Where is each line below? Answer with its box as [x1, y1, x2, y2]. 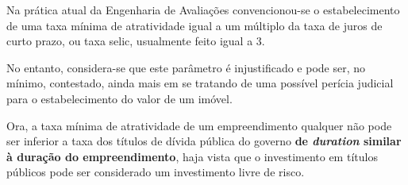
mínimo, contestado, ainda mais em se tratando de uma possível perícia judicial [6, 75, 394, 91]
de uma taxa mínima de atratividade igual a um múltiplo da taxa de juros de [6, 17, 383, 33]
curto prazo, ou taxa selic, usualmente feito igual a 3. [6, 33, 265, 49]
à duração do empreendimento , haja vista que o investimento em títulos [6, 148, 378, 164]
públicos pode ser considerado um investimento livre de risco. [6, 164, 305, 180]
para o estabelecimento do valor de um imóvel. [6, 90, 233, 106]
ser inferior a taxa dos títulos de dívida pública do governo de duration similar [6, 133, 402, 149]
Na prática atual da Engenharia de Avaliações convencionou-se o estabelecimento [6, 2, 400, 17]
